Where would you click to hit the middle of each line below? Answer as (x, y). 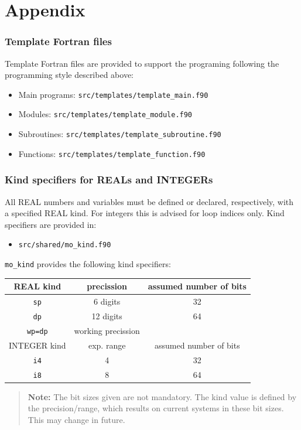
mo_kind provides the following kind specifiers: (88, 264)
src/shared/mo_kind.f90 (65, 245)
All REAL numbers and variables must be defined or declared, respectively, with (149, 201)
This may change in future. (76, 419)
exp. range (107, 345)
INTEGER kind (37, 345)
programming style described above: (69, 75)
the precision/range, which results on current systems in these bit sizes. (156, 408)
